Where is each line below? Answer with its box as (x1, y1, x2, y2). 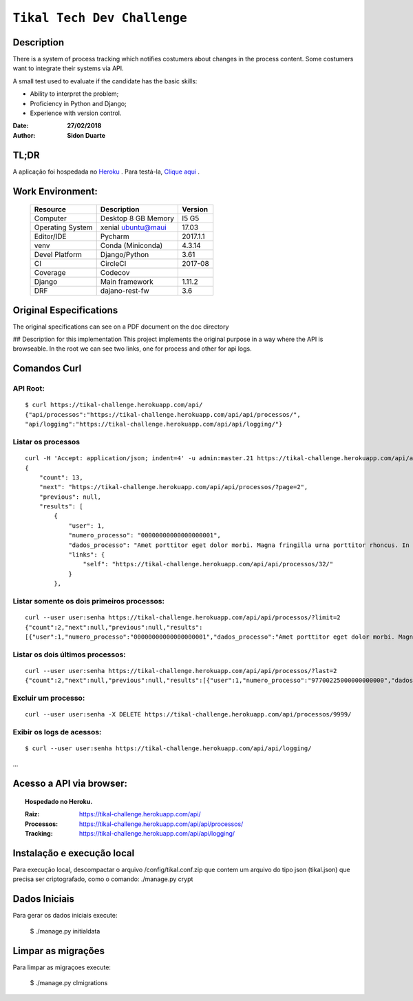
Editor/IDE (34, 231, 67, 241)
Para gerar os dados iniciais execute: (12, 911, 118, 920)
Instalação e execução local (12, 847, 135, 859)
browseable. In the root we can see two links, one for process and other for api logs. (12, 344, 252, 353)
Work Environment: (12, 185, 98, 197)
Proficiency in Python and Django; (30, 99, 127, 107)
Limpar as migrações (12, 945, 105, 957)
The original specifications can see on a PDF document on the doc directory (12, 322, 229, 331)
